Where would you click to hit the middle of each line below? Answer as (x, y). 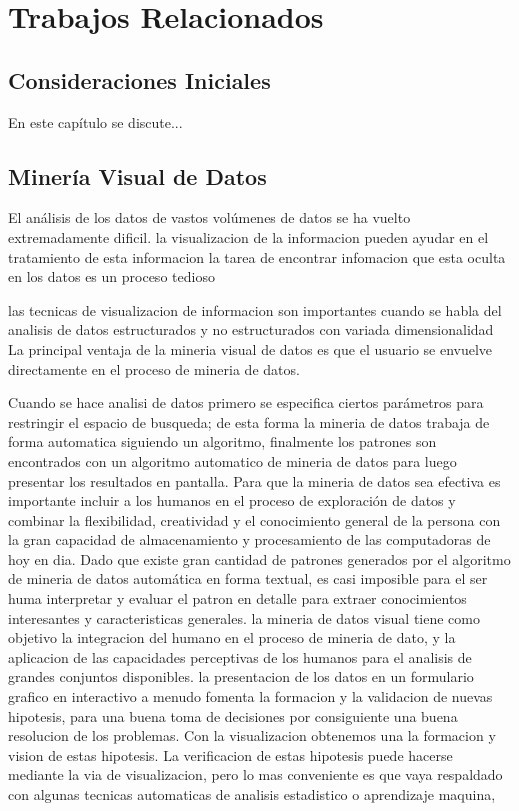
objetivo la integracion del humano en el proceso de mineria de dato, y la (232, 637)
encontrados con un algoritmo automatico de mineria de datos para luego (232, 460)
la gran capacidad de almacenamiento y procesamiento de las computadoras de (249, 539)
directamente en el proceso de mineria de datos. (154, 368)
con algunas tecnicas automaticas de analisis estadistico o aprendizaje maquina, (252, 794)
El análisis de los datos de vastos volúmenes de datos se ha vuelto (209, 217)
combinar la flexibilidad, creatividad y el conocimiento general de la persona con (254, 519)
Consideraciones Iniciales (139, 79)
